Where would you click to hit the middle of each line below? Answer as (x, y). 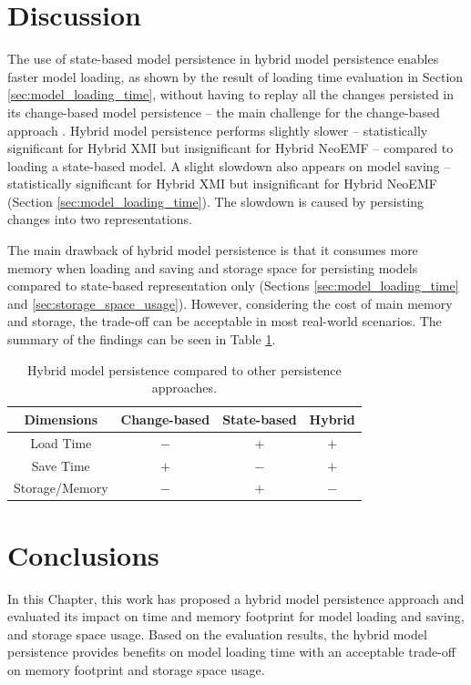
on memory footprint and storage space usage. (136, 669)
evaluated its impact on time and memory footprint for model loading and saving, (236, 616)
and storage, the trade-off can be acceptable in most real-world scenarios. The (225, 321)
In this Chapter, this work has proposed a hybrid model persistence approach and (236, 598)
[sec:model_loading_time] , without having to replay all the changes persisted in (231, 94)
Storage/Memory (61, 488)
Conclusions (83, 554)
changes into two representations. (100, 219)
